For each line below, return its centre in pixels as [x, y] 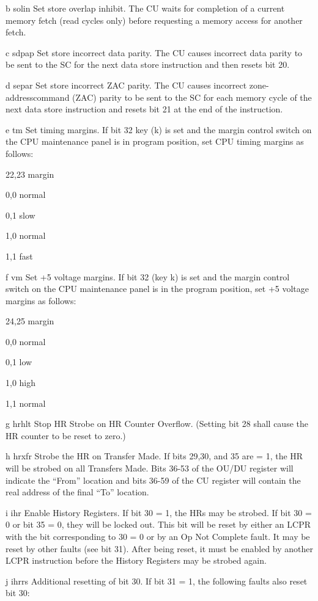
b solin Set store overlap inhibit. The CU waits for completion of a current [145, 8]
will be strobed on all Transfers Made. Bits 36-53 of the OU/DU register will [150, 468]
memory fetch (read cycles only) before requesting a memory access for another [154, 20]
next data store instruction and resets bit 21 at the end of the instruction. [144, 109]
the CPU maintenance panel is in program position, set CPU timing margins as [155, 141]
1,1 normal [26, 403]
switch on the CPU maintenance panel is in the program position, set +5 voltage [157, 289]
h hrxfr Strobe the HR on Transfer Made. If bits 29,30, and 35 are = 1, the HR [154, 456]
